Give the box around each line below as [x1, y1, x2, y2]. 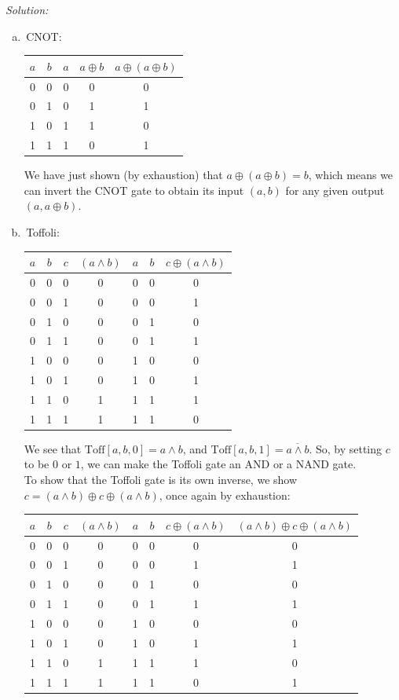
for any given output [285, 181, 385, 198]
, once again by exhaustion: [159, 486, 291, 503]
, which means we [308, 167, 394, 183]
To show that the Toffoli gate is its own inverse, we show [24, 471, 298, 488]
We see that [24, 440, 82, 456]
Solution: [5, 2, 49, 17]
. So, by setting [309, 440, 383, 456]
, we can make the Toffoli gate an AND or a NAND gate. [80, 456, 357, 472]
